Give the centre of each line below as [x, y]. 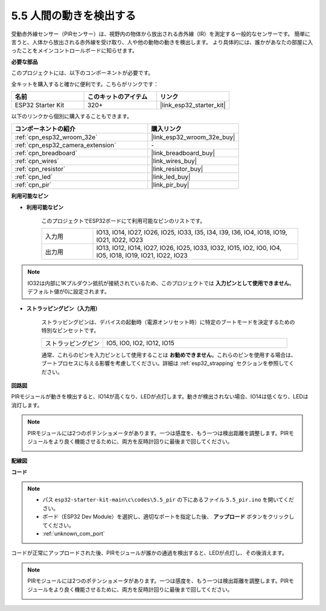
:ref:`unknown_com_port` [74, 534]
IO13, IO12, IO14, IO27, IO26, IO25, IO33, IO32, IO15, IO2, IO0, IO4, [189, 248]
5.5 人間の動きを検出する [73, 16]
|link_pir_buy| [170, 185]
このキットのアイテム [117, 97]
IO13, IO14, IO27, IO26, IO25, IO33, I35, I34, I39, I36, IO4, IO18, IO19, [192, 233]
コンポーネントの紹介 [45, 129]
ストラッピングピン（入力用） [63, 308]
